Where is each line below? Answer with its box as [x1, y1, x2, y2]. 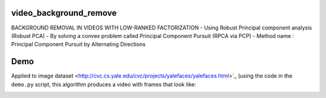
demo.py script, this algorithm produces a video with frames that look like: [11, 81, 196, 88]
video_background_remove [11, 8, 117, 18]
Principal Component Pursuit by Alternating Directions [11, 41, 146, 48]
